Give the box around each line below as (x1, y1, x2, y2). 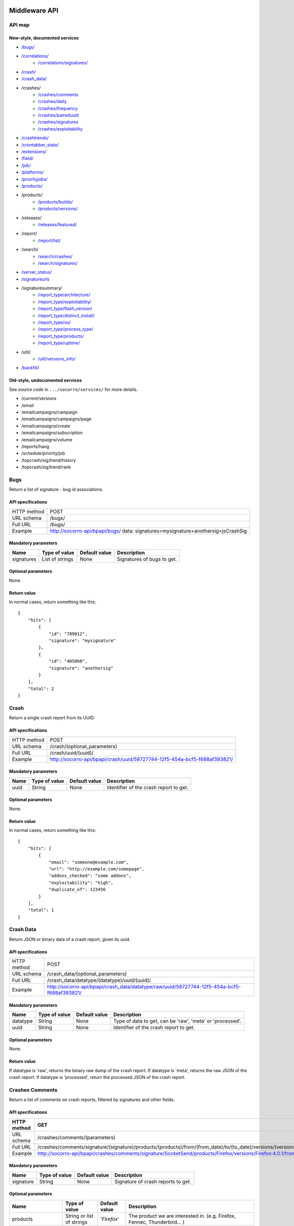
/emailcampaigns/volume (21, 436, 73, 442)
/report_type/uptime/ (38, 340, 80, 346)
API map (9, 22, 30, 28)
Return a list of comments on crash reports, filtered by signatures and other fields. (9, 1097, 175, 1103)
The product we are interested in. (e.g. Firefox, (128, 1212, 236, 1219)
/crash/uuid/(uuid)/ (49, 749, 94, 756)
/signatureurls (21, 276, 50, 282)
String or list (65, 1212, 94, 1219)
